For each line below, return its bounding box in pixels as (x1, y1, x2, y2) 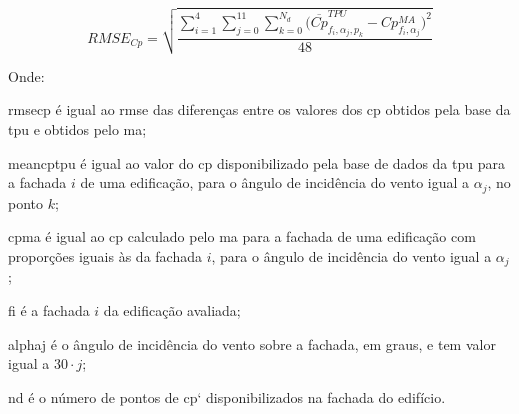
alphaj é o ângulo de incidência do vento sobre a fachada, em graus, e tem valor (8, 333, 496, 354)
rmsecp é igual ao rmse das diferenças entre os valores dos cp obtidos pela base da (8, 99, 511, 120)
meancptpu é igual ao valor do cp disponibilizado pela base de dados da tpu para (8, 152, 505, 173)
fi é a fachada (8, 299, 90, 320)
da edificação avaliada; (103, 299, 241, 320)
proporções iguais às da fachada (8, 245, 202, 266)
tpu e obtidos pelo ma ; (8, 119, 147, 140)
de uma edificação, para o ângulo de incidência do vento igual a (80, 172, 470, 193)
